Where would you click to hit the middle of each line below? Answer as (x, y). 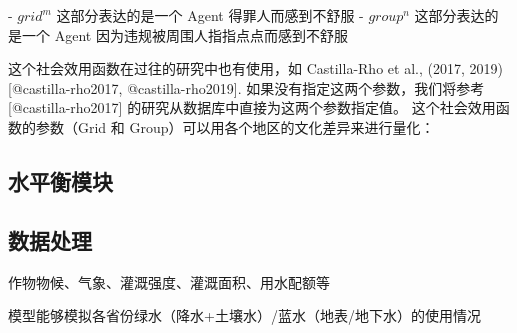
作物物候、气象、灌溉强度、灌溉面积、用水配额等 (169, 281)
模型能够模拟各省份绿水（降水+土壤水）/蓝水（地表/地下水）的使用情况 (244, 315)
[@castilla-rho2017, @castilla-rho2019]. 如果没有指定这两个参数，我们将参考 (246, 87)
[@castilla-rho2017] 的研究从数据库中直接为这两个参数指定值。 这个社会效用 (252, 107)
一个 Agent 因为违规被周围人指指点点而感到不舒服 (184, 34)
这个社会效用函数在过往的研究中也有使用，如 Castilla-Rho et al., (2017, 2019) (255, 68)
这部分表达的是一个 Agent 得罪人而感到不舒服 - (210, 15)
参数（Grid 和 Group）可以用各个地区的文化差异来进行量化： (235, 126)
